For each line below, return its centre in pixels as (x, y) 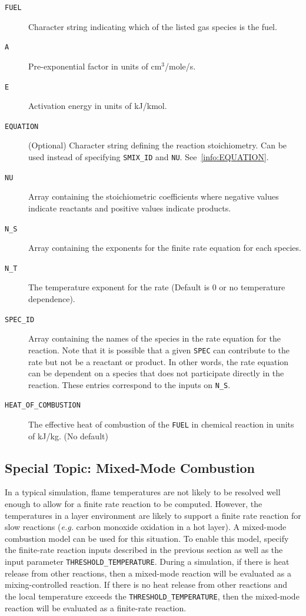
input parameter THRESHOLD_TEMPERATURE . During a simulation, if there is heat (147, 562)
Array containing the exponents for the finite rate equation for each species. (165, 248)
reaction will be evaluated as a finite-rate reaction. (96, 607)
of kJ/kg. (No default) (68, 435)
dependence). (52, 299)
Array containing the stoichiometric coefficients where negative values (154, 196)
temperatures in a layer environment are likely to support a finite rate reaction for (153, 515)
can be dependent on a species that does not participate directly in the (156, 373)
